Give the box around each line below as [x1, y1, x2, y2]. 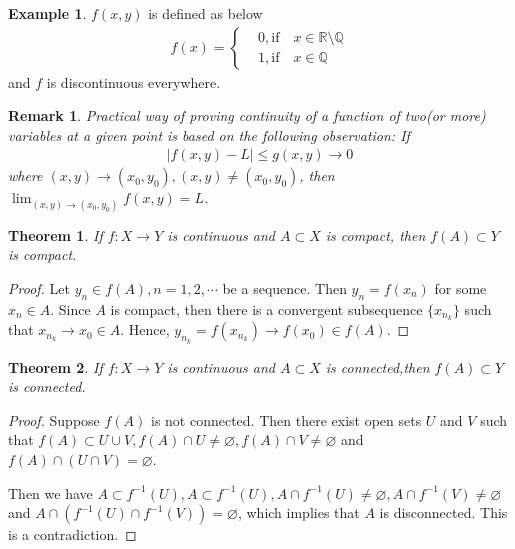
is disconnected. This [379, 502, 508, 523]
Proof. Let [8, 277, 70, 298]
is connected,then [325, 356, 430, 377]
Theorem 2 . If [8, 356, 103, 377]
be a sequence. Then [222, 277, 347, 298]
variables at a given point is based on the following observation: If [8, 124, 410, 145]
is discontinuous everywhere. [46, 71, 221, 92]
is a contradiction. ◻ [8, 524, 137, 545]
